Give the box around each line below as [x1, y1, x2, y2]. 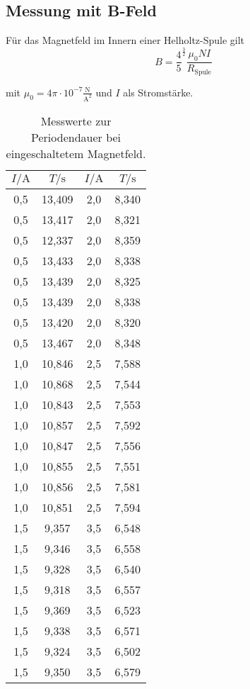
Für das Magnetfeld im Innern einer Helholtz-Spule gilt [6, 33, 245, 47]
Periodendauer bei [31, 128, 121, 145]
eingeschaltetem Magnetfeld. [6, 145, 146, 162]
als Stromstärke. [123, 84, 194, 99]
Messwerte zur [40, 112, 112, 129]
